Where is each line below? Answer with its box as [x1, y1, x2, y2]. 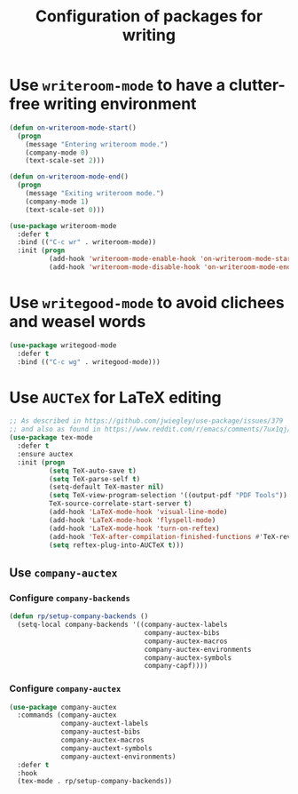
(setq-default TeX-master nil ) [48, 482, 165, 492]
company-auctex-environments [144, 645, 252, 654]
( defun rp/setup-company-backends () [9, 612, 149, 621]
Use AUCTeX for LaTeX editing [9, 387, 222, 408]
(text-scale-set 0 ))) [25, 205, 105, 214]
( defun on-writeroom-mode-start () [9, 123, 137, 132]
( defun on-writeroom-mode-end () [9, 172, 129, 181]
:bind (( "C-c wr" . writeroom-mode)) [17, 238, 157, 247]
